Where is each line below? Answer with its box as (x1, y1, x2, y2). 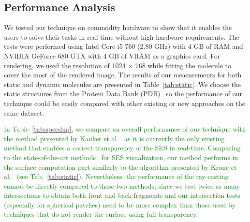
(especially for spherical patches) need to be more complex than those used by (4, 199, 235, 209)
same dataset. (4, 107, 44, 118)
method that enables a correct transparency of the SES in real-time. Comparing (4, 143, 241, 153)
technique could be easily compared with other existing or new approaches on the (4, 98, 245, 108)
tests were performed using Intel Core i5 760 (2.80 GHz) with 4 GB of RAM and (4, 41, 243, 51)
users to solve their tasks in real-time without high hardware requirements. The (4, 31, 239, 42)
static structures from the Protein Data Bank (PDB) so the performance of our (4, 89, 242, 99)
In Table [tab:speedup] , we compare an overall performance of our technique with (4, 124, 246, 134)
